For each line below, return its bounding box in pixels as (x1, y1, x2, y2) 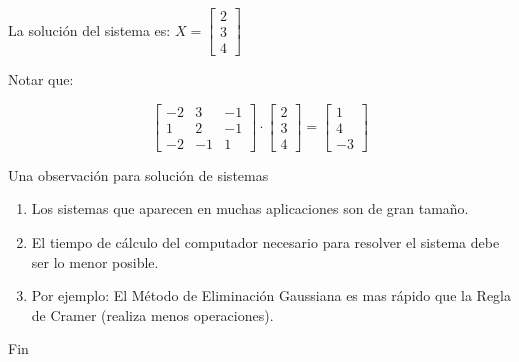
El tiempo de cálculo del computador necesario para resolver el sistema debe (31, 231, 500, 252)
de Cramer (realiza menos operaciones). (31, 304, 274, 325)
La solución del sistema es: (8, 19, 171, 40)
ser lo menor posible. (31, 251, 159, 272)
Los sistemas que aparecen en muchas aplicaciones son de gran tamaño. (31, 198, 469, 219)
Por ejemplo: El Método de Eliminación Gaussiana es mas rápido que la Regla (31, 285, 512, 306)
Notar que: (8, 69, 74, 90)
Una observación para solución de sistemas (8, 164, 269, 185)
